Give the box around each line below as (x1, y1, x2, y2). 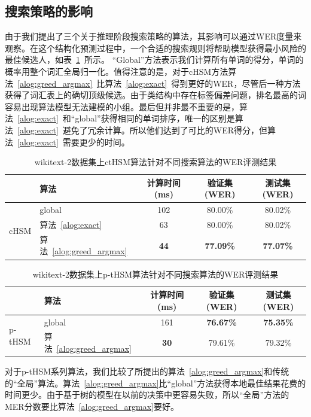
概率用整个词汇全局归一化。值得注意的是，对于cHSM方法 (5, 65, 228, 77)
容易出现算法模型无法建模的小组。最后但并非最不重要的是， (5, 100, 239, 112)
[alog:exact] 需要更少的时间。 (17, 135, 130, 148)
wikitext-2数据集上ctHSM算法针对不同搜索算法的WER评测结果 (34, 156, 277, 168)
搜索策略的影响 (5, 2, 93, 20)
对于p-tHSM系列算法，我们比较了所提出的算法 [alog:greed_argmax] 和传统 (5, 365, 289, 378)
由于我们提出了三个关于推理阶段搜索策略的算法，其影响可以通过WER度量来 (5, 30, 302, 42)
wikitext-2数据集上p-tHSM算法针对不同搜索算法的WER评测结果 (32, 267, 279, 280)
